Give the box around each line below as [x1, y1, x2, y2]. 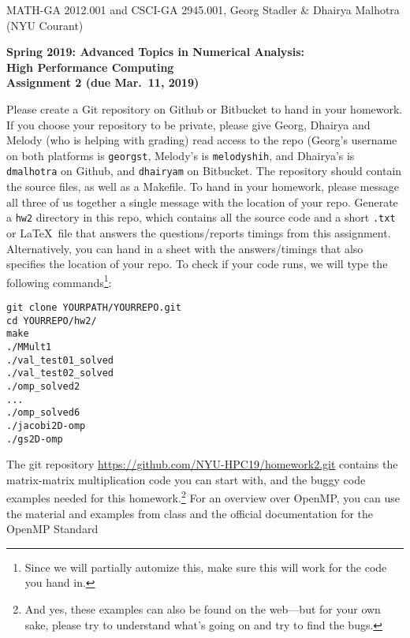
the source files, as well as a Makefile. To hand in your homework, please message [6, 178, 399, 195]
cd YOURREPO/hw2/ [6, 315, 97, 326]
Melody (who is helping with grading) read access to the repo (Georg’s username [6, 132, 397, 148]
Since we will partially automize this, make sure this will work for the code [24, 558, 387, 575]
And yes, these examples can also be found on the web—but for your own [24, 600, 381, 617]
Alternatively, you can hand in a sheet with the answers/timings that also [6, 240, 363, 256]
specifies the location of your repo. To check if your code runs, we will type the [6, 256, 388, 272]
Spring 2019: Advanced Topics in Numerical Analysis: [6, 43, 305, 60]
